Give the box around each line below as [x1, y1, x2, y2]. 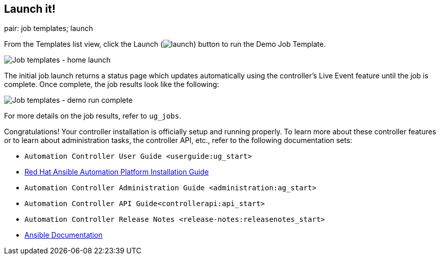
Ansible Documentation [24, 231, 103, 240]
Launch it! [4, 3, 56, 15]
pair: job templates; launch [4, 24, 93, 33]
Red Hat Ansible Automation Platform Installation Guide [24, 167, 209, 177]
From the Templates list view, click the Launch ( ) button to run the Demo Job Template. [4, 40, 326, 49]
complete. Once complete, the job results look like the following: [4, 80, 219, 89]
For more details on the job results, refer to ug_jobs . [4, 111, 181, 121]
